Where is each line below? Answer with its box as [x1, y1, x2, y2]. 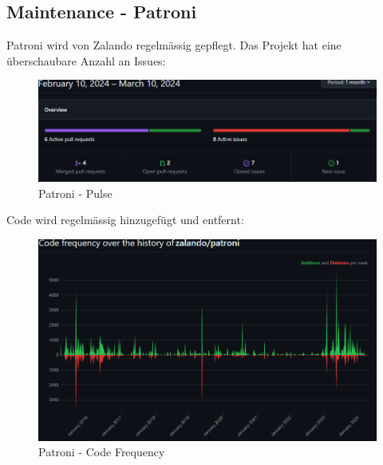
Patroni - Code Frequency [38, 443, 165, 460]
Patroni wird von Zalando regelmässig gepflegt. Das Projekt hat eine [6, 37, 342, 53]
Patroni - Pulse [38, 184, 113, 201]
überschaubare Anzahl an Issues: [6, 52, 166, 69]
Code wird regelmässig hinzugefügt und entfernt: [6, 211, 244, 228]
